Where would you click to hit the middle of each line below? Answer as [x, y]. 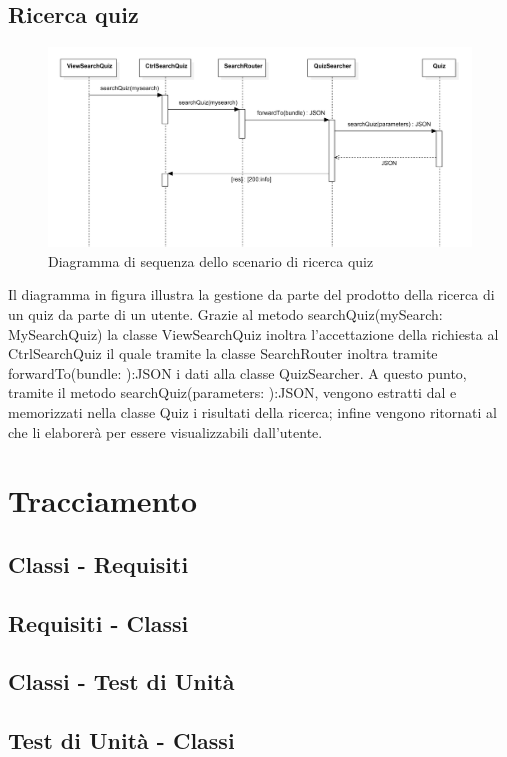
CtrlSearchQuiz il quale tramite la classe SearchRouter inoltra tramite [223, 353]
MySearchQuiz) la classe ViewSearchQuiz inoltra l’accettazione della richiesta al [253, 333]
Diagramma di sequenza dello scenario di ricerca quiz [211, 260]
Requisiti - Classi [98, 622]
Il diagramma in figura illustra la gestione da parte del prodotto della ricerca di [251, 294]
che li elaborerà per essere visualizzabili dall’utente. [165, 431]
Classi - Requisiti [98, 563]
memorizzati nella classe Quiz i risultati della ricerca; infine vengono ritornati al [252, 411]
